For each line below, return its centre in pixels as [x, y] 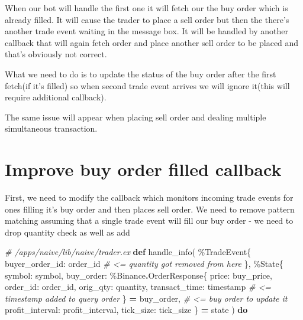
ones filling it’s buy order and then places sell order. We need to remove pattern [150, 209]
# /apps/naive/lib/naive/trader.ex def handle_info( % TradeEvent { [128, 252]
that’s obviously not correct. [56, 54]
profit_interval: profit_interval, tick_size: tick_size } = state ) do [126, 310]
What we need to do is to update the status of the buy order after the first [141, 74]
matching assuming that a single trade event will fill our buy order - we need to [149, 221]
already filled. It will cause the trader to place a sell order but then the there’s [147, 19]
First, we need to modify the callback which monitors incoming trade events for [149, 197]
